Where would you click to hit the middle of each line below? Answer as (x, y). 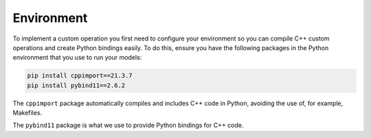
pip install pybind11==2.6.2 (76, 85)
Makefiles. (27, 113)
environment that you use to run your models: (77, 58)
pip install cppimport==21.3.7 (80, 76)
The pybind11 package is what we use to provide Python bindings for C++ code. (128, 125)
